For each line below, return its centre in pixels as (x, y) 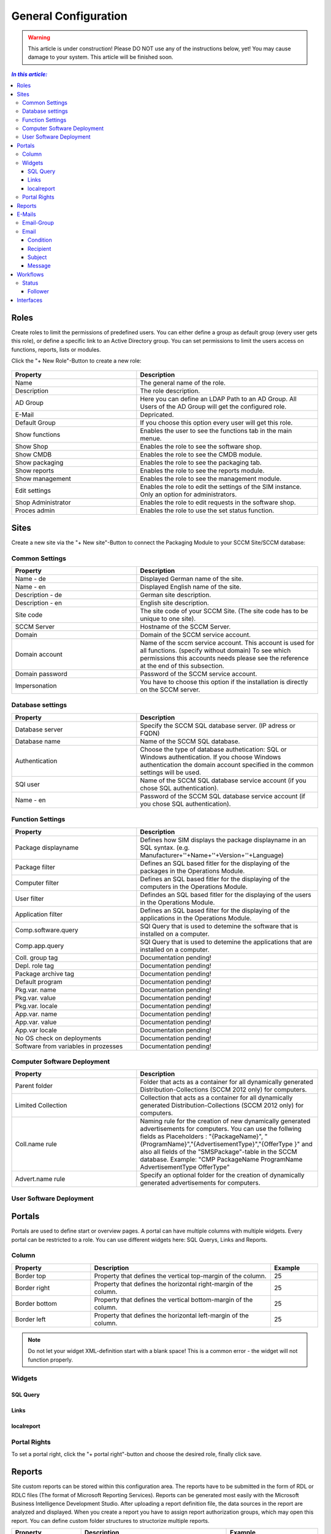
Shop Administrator (43, 503)
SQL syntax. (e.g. (165, 847)
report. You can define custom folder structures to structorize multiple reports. (110, 1521)
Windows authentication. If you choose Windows (211, 757)
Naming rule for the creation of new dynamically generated (225, 1121)
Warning (39, 37)
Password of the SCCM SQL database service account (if (223, 796)
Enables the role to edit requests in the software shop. (218, 503)
